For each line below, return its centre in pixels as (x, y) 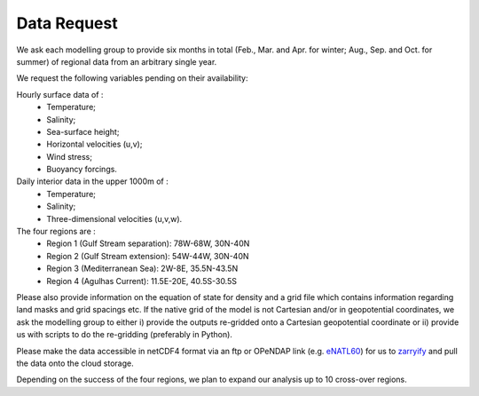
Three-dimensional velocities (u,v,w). (114, 218)
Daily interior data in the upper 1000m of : (92, 181)
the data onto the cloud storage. (75, 363)
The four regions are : (56, 232)
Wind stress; (70, 156)
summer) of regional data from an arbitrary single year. (117, 61)
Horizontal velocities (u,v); (94, 144)
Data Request (67, 23)
